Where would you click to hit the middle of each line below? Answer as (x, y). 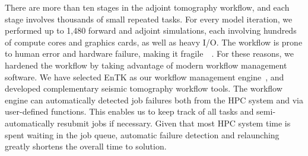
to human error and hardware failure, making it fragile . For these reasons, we (149, 53)
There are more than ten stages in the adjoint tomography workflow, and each (147, 7)
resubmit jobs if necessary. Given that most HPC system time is (174, 123)
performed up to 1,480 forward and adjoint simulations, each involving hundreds (151, 30)
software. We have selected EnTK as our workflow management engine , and (145, 77)
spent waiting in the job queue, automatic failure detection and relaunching (142, 134)
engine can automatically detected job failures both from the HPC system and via (154, 100)
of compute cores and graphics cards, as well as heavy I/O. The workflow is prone (154, 42)
